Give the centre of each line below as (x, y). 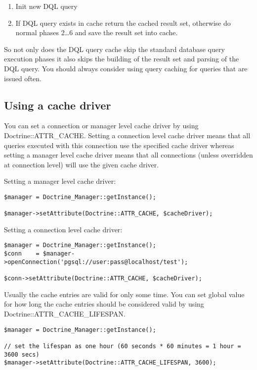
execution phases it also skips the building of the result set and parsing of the (122, 59)
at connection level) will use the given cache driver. (82, 164)
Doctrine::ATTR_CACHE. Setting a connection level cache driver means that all (127, 135)
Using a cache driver (58, 105)
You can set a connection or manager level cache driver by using (101, 126)
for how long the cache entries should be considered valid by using (104, 304)
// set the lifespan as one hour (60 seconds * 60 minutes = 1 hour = (123, 346)
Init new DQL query (46, 6)
